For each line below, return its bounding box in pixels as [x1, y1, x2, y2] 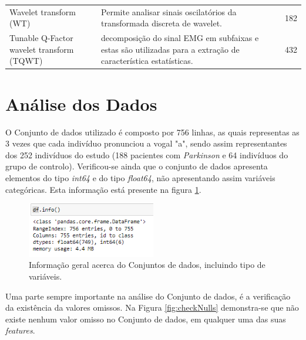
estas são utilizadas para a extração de [101, 43, 240, 55]
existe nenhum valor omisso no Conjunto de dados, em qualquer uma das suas [5, 312, 286, 325]
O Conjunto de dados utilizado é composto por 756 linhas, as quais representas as [5, 125, 300, 138]
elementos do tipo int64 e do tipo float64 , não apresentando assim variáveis [5, 171, 275, 183]
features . [5, 324, 35, 336]
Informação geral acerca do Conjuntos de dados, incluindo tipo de [29, 259, 265, 271]
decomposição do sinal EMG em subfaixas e [101, 32, 259, 44]
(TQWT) [9, 55, 43, 67]
